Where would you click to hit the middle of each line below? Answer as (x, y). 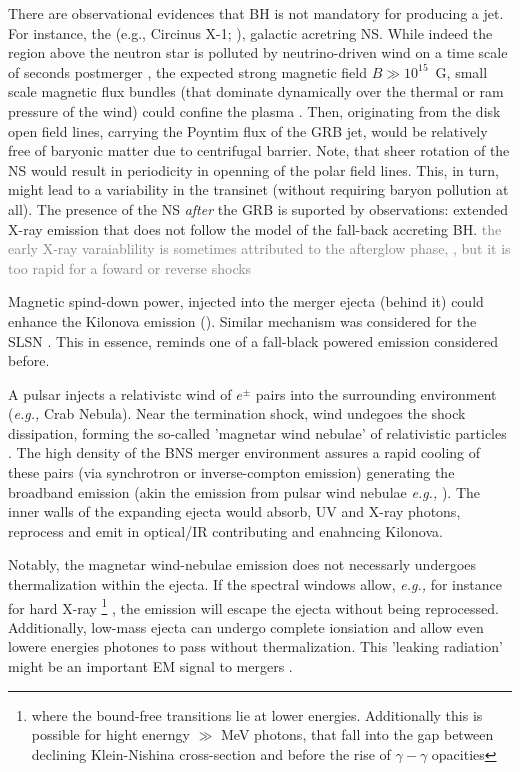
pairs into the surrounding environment (376, 393)
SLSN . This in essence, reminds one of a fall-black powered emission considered (253, 340)
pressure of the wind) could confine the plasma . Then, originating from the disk (254, 110)
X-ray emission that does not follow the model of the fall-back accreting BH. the (255, 228)
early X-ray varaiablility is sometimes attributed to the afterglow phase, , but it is (259, 248)
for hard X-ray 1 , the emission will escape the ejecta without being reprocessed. (253, 606)
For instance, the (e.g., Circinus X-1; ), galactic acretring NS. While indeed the (250, 32)
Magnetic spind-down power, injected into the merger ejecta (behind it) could (246, 301)
